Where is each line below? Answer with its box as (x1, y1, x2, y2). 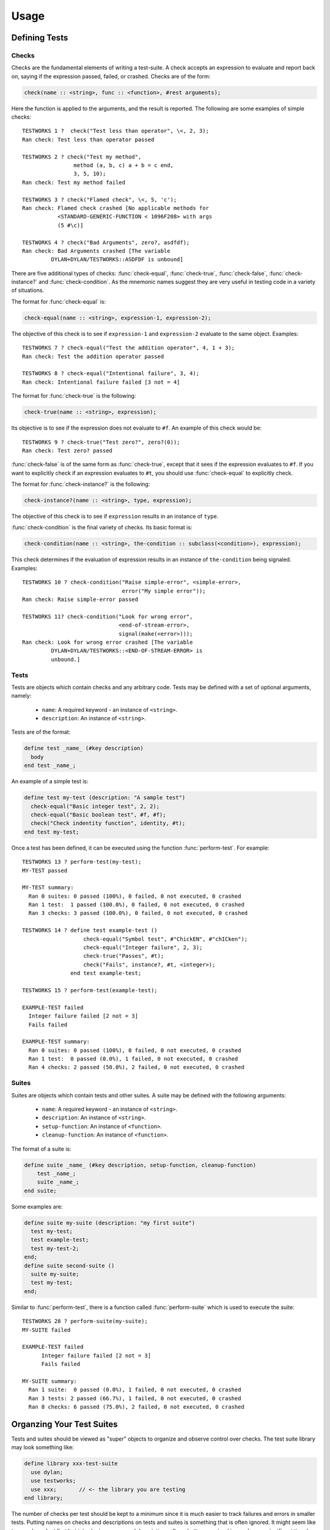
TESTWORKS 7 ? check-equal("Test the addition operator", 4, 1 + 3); (22, 345, 235, 351)
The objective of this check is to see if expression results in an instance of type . (11, 513, 219, 520)
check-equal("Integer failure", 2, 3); (83, 944, 203, 951)
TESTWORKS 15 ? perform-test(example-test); (22, 987, 158, 994)
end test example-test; (70, 970, 142, 977)
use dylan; (31, 1469, 64, 1476)
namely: (11, 692, 32, 700)
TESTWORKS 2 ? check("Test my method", (22, 153, 142, 160)
